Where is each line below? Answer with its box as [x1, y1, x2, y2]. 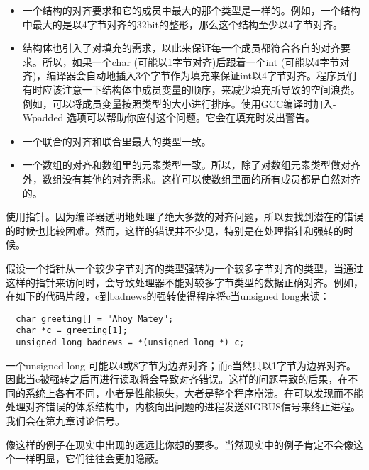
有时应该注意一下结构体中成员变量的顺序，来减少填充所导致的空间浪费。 [22, 82, 360, 96]
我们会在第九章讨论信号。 [6, 413, 125, 428]
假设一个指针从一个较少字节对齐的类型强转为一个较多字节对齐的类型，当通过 [6, 260, 363, 275]
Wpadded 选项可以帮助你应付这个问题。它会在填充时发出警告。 [22, 110, 316, 125]
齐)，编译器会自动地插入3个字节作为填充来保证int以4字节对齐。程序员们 [22, 68, 356, 83]
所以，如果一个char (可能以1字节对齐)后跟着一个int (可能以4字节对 [42, 54, 350, 69]
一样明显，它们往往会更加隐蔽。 [15, 451, 165, 466]
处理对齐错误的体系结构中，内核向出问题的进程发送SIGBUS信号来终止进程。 [6, 399, 361, 414]
